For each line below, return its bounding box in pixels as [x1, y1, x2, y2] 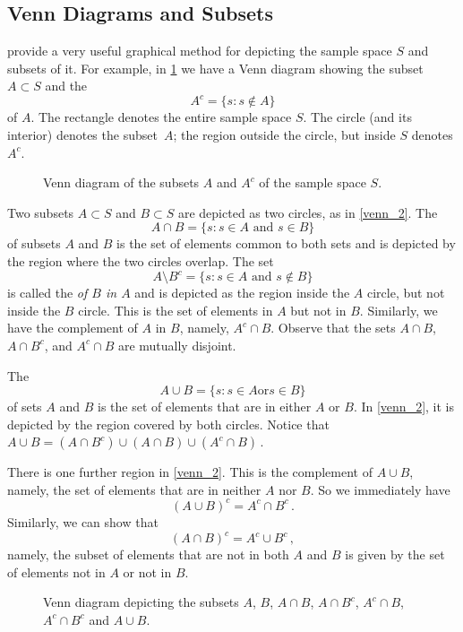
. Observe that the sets [270, 318, 396, 337]
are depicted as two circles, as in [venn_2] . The [177, 203, 438, 221]
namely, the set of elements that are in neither [7, 480, 262, 498]
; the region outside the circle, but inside [173, 126, 396, 144]
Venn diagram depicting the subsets [43, 593, 239, 611]
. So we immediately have [310, 480, 450, 498]
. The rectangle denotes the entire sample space [30, 108, 292, 126]
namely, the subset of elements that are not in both [7, 545, 289, 564]
